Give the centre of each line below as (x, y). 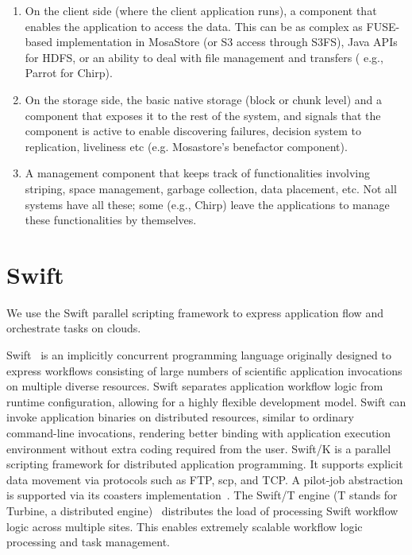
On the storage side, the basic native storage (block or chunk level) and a (203, 99)
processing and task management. (88, 542)
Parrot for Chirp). (69, 73)
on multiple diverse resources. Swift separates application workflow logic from (195, 386)
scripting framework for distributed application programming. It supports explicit (205, 464)
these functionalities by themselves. (111, 220)
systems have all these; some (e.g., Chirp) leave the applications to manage (207, 204)
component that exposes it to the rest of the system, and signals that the (203, 115)
